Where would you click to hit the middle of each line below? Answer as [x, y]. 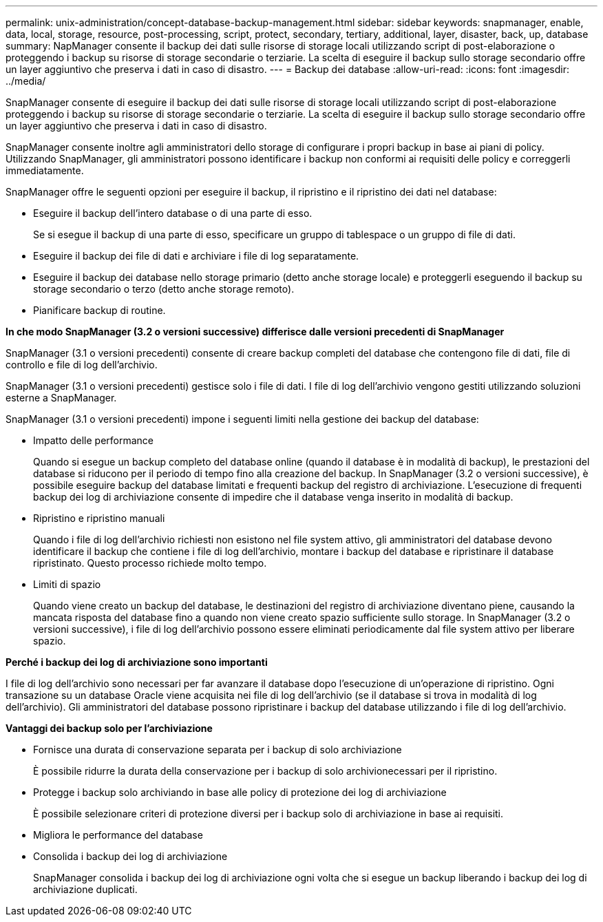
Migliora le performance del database [118, 835]
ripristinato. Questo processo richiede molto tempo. [150, 563]
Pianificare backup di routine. [99, 310]
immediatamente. [45, 170]
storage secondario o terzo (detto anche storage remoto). [164, 289]
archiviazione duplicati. [85, 889]
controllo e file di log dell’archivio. [82, 365]
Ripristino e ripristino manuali [99, 518]
